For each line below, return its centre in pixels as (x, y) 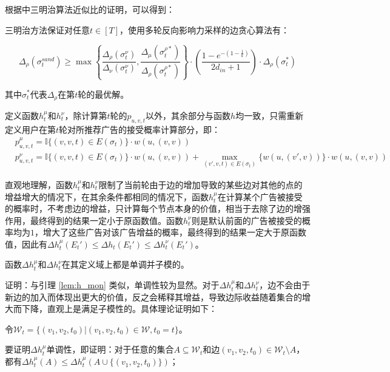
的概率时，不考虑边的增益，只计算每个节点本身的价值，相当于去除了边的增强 (158, 208)
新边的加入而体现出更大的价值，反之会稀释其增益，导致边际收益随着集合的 (153, 296)
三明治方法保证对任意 (47, 29)
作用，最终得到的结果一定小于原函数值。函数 (94, 220)
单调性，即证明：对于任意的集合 (110, 349)
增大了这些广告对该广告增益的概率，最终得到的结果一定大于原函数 (174, 232)
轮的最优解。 (103, 94)
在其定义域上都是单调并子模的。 (125, 264)
